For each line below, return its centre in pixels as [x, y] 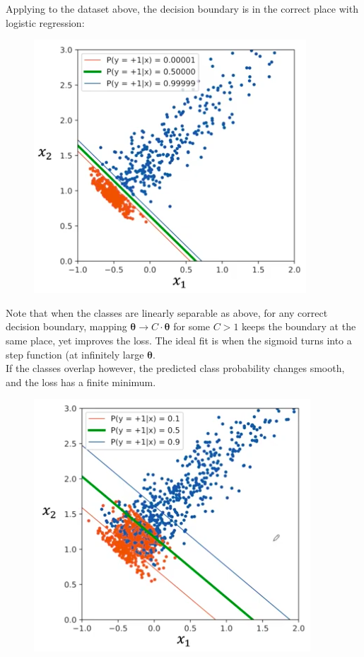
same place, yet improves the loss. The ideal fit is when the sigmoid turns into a [179, 340]
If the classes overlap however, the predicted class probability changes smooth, [175, 368]
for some [192, 326]
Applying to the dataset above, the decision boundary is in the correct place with [182, 8]
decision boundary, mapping [66, 326]
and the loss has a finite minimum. [81, 382]
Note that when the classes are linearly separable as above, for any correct [167, 312]
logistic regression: [45, 22]
